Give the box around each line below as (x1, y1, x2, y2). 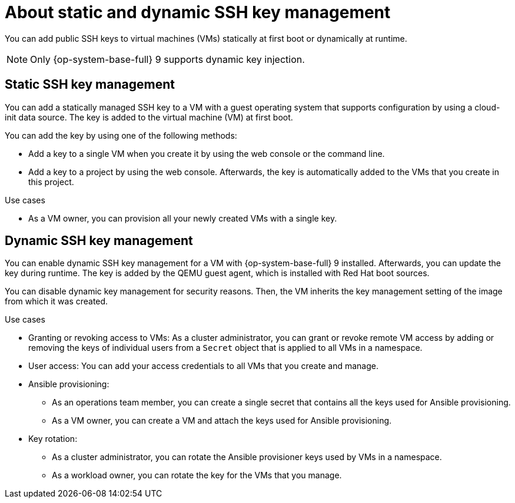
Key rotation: (28, 434, 78, 444)
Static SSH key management (5, 77, 175, 92)
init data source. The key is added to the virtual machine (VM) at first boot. (5, 112, 293, 122)
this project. (28, 176, 74, 187)
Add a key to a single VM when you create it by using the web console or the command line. (28, 148, 385, 159)
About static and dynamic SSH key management (5, 2, 391, 22)
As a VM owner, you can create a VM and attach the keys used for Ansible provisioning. (52, 415, 392, 426)
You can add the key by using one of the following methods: (5, 130, 237, 140)
